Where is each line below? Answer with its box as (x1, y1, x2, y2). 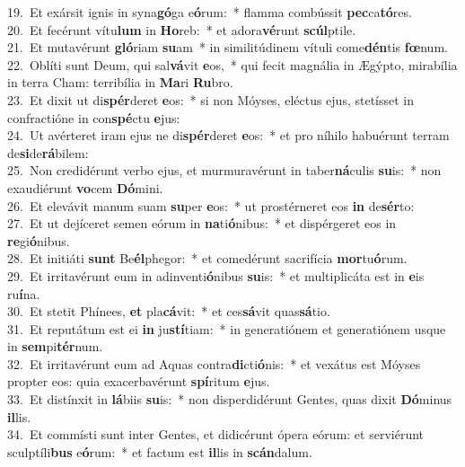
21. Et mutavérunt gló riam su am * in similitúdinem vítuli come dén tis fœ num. (7, 38, 448, 57)
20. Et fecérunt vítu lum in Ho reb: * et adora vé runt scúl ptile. (7, 20, 356, 39)
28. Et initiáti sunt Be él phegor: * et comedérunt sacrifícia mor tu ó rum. (7, 249, 408, 268)
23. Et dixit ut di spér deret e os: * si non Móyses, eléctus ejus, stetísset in (7, 90, 415, 109)
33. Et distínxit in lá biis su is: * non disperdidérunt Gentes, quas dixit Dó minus (7, 390, 452, 409)
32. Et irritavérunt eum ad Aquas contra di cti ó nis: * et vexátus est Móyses (7, 354, 421, 373)
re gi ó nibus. (7, 231, 70, 250)
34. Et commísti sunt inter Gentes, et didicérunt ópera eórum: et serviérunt (7, 425, 425, 444)
